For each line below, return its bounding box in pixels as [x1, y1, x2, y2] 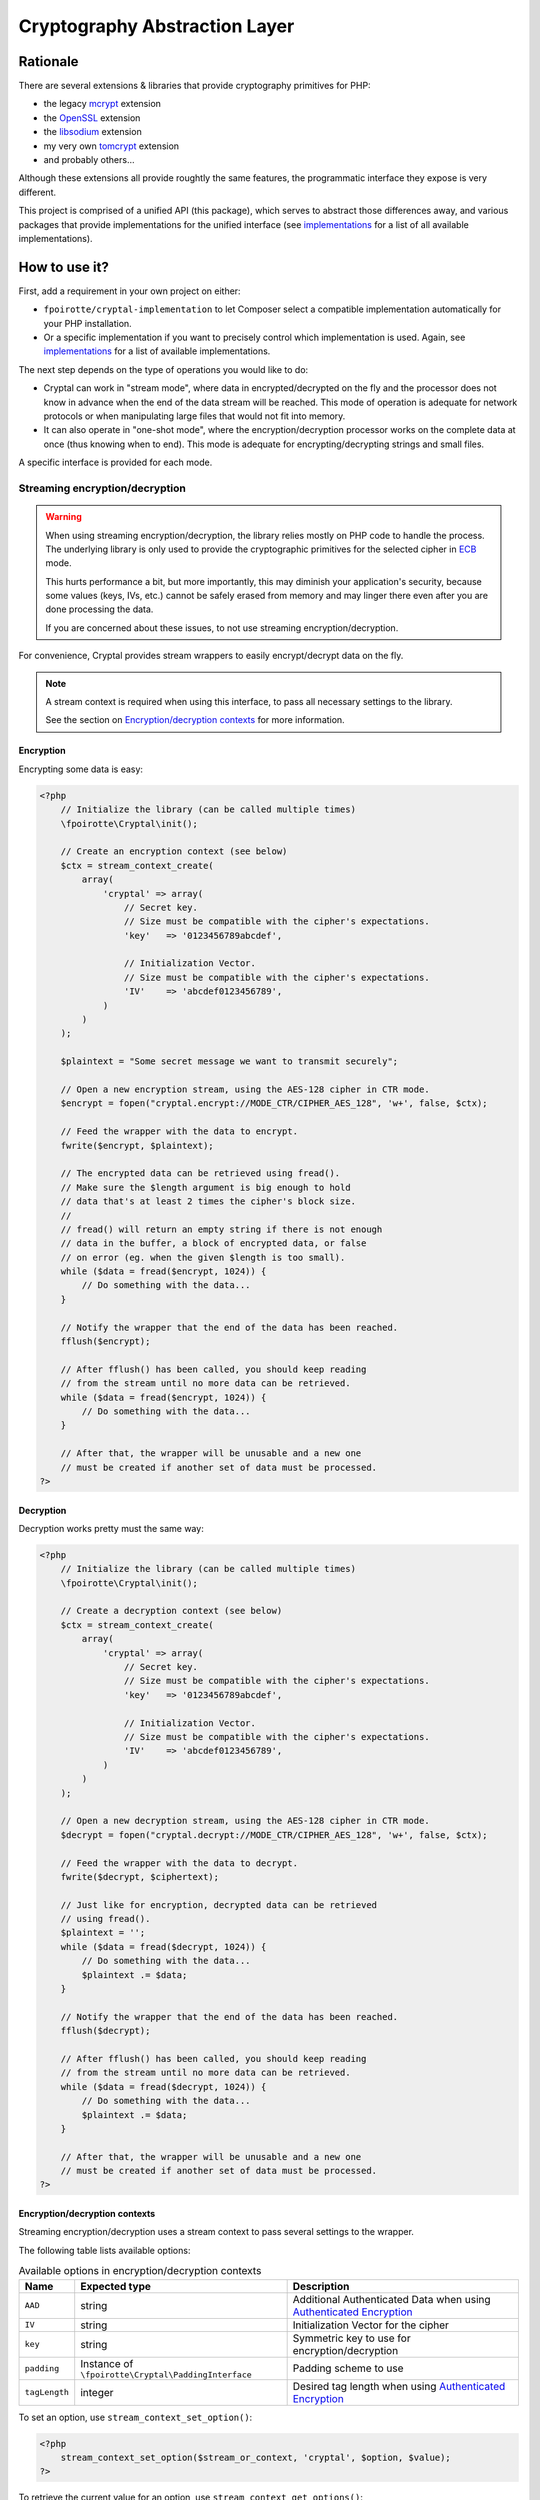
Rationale [18, 53, 79, 70]
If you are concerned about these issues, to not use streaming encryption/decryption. [45, 621, 399, 634]
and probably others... [43, 154, 135, 166]
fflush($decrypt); [60, 2025, 151, 2037]
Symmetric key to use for [292, 2331, 411, 2345]
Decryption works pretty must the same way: [18, 1522, 204, 1534]
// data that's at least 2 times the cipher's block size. [60, 1196, 357, 1207]
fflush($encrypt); [60, 1336, 151, 1347]
